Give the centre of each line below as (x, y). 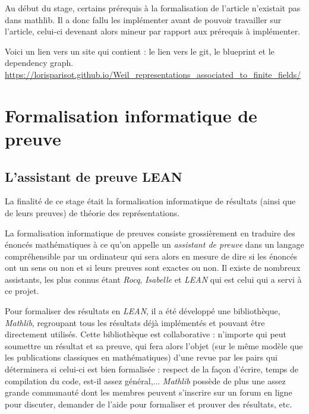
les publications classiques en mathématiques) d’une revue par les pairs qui (141, 357)
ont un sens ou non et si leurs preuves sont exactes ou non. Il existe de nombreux (153, 268)
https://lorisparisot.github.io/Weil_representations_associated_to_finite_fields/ (153, 74)
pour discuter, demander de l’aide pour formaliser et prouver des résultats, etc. (149, 404)
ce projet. (22, 291)
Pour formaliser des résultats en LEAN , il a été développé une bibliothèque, (143, 311)
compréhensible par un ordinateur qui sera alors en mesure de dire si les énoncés (151, 256)
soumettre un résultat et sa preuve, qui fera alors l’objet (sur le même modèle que (154, 345)
